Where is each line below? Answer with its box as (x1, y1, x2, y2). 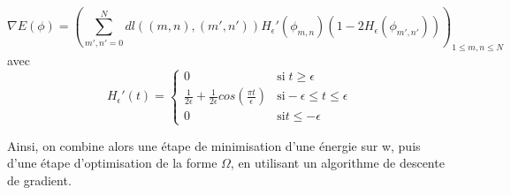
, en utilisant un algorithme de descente (230, 154, 445, 172)
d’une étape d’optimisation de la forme (7, 154, 217, 172)
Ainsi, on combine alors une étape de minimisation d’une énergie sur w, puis (7, 136, 421, 154)
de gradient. (7, 170, 72, 189)
